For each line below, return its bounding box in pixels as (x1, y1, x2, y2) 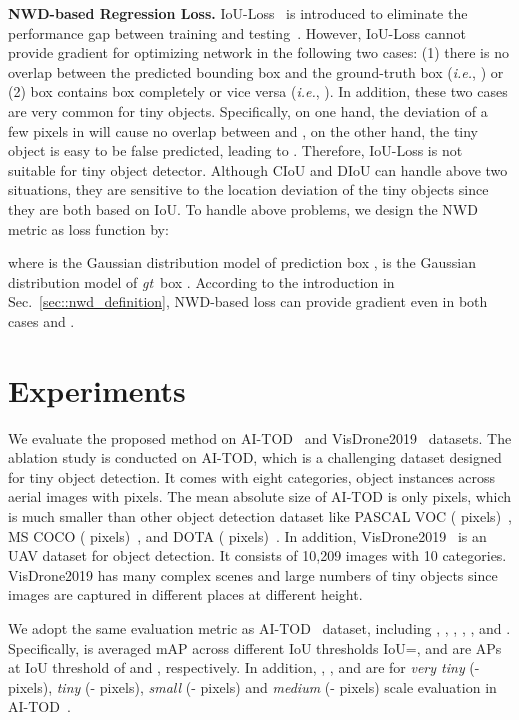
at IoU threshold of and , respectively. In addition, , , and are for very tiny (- (8, 657, 480, 678)
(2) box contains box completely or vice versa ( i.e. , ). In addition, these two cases (8, 81, 508, 102)
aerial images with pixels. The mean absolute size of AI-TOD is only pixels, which (8, 486, 512, 507)
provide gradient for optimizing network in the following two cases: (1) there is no (8, 42, 509, 63)
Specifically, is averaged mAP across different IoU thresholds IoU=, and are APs (8, 637, 502, 658)
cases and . (8, 310, 75, 331)
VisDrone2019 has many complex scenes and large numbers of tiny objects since (8, 564, 498, 585)
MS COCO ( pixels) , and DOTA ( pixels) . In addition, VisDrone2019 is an (8, 525, 487, 546)
